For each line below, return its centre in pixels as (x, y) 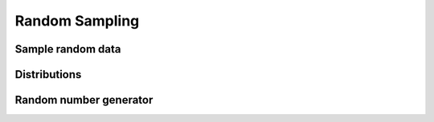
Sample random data (68, 49)
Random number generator (84, 100)
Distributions (48, 75)
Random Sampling (77, 21)
